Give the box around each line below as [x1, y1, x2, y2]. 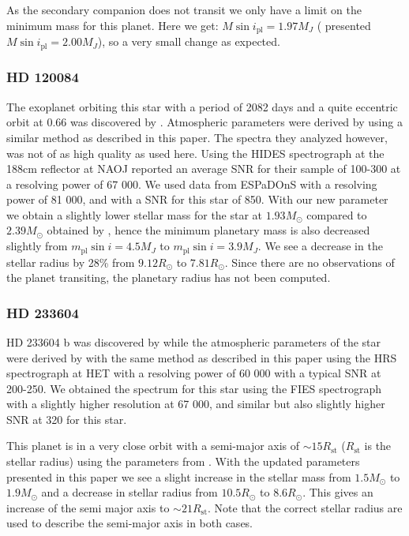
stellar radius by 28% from [6, 253, 135, 270]
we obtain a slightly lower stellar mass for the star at [6, 206, 263, 223]
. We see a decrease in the [257, 238, 383, 254]
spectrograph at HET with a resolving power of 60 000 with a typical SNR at [6, 365, 381, 381]
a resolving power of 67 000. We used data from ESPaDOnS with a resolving [6, 175, 377, 192]
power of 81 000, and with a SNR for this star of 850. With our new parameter [6, 191, 388, 208]
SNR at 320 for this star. [6, 410, 127, 427]
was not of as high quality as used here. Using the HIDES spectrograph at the [6, 144, 385, 161]
